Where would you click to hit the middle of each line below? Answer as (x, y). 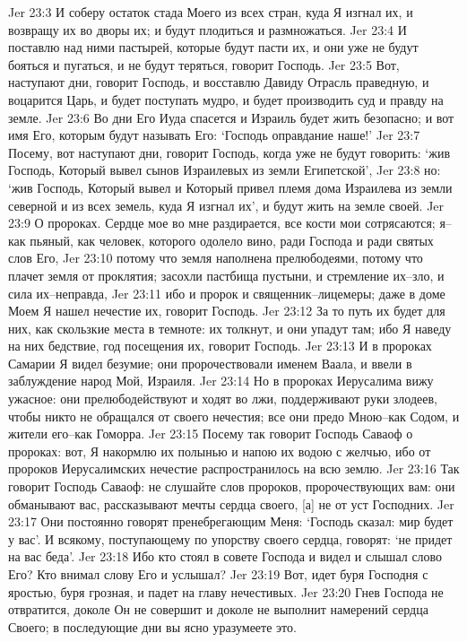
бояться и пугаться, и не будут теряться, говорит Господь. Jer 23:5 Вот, (204, 64)
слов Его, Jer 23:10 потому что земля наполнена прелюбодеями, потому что (216, 258)
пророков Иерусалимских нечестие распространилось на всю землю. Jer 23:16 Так (234, 468)
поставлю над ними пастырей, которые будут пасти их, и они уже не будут (213, 47)
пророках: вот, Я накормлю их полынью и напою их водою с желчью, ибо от (220, 451)
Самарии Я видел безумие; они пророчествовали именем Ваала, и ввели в (210, 363)
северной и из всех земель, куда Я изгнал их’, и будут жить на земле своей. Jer (226, 205)
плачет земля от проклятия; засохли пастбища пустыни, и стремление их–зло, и (226, 275)
